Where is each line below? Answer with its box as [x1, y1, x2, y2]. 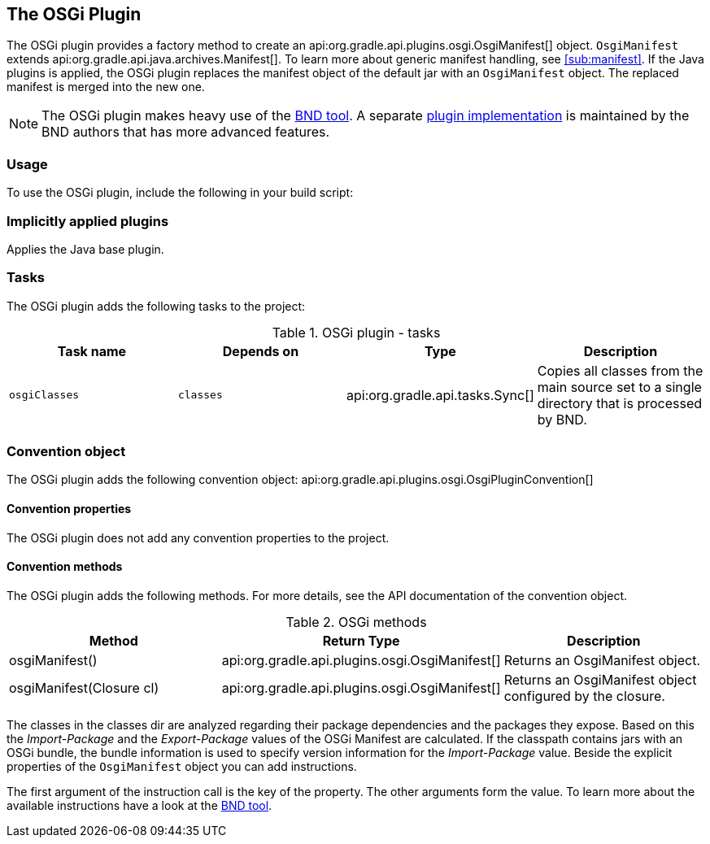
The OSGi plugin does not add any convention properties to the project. [7, 530, 390, 545]
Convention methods [7, 559, 123, 574]
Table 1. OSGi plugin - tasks [272, 324, 441, 341]
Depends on [222, 342, 299, 359]
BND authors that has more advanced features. [41, 124, 330, 141]
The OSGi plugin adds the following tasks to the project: [7, 298, 306, 313]
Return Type [322, 632, 400, 649]
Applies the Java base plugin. [7, 241, 164, 256]
